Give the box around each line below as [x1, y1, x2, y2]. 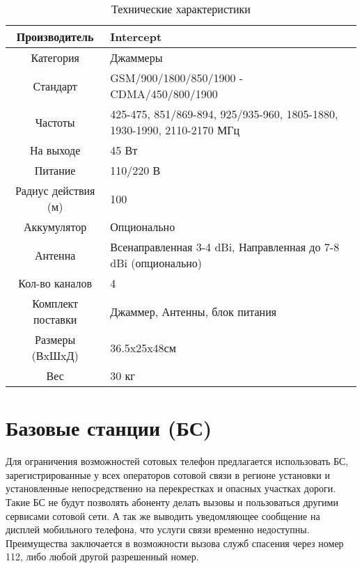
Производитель [16, 29, 94, 45]
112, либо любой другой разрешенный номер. [6, 549, 199, 564]
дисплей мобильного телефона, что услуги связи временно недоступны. [6, 522, 310, 537]
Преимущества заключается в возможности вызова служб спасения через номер [6, 535, 344, 550]
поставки [33, 311, 77, 327]
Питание [34, 162, 76, 178]
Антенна [34, 246, 76, 263]
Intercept [110, 29, 162, 45]
